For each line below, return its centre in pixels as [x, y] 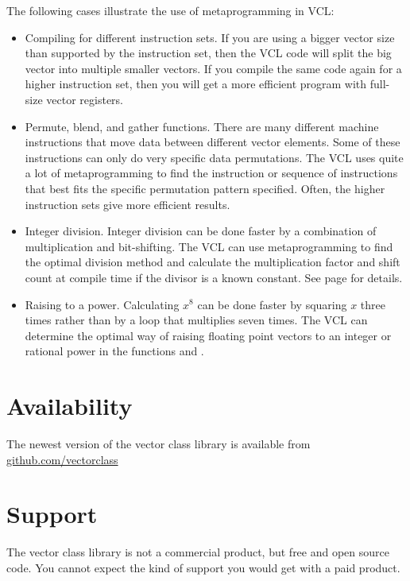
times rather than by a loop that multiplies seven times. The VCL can [196, 320]
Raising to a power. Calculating [102, 304]
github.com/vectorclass [62, 459]
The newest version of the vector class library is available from [159, 443]
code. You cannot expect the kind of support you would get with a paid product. [203, 567]
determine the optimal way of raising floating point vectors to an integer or [208, 335]
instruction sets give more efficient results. [128, 204]
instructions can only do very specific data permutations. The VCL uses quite [214, 157]
